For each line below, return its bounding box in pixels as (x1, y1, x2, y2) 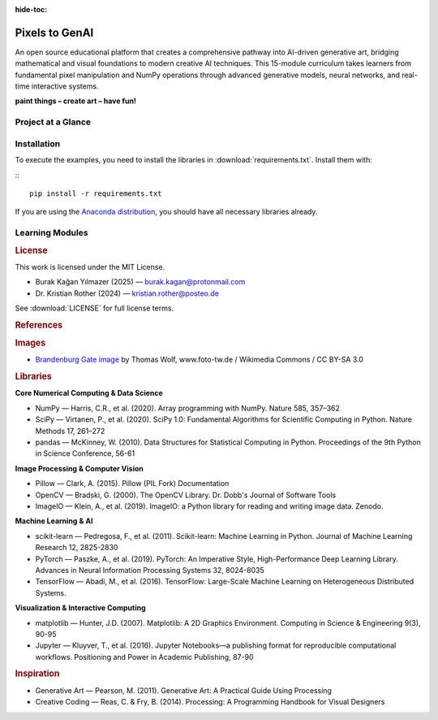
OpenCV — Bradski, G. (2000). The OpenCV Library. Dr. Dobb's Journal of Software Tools (35, 490, 337, 500)
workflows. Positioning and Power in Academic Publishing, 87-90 (35, 652, 254, 661)
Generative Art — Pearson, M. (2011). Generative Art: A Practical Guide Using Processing (35, 685, 333, 695)
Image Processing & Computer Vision (15, 463, 144, 473)
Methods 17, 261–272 (35, 426, 105, 436)
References (15, 319, 63, 331)
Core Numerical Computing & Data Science (15, 388, 164, 398)
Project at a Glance (15, 116, 92, 128)
